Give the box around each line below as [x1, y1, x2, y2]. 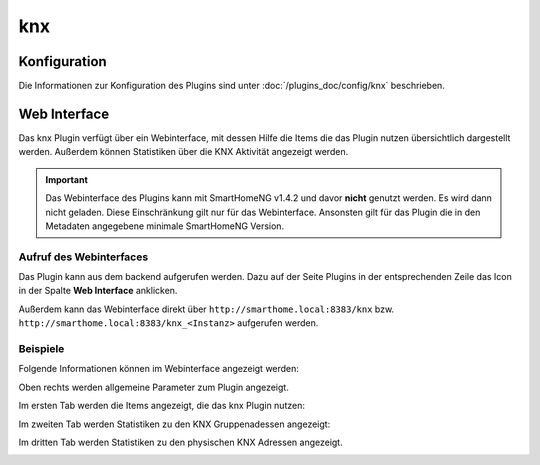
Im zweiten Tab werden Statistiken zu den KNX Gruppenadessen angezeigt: [18, 418, 331, 430]
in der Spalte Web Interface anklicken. [18, 285, 178, 297]
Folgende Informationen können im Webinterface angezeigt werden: [18, 363, 300, 375]
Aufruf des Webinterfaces [18, 250, 149, 264]
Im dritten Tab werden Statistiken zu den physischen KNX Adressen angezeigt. [18, 436, 344, 448]
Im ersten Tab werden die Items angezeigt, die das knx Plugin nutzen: [18, 400, 305, 412]
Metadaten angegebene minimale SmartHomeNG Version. [45, 220, 285, 232]
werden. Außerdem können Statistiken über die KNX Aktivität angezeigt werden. [18, 146, 349, 158]
